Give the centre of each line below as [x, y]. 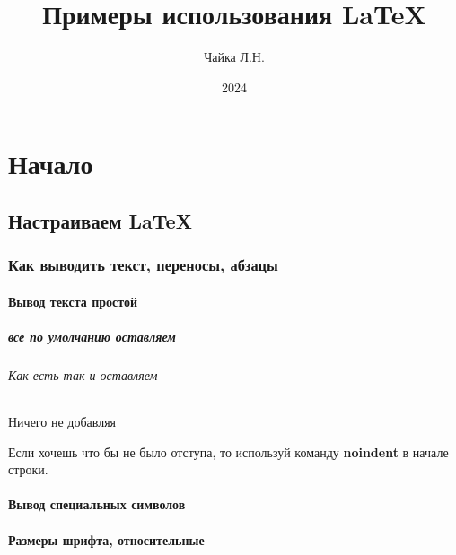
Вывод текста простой [73, 301]
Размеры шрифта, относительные [106, 539]
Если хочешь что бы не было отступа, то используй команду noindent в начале [228, 451]
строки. [28, 469]
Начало [51, 164]
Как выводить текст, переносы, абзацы [143, 265]
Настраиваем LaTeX [100, 220]
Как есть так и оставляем [83, 374]
